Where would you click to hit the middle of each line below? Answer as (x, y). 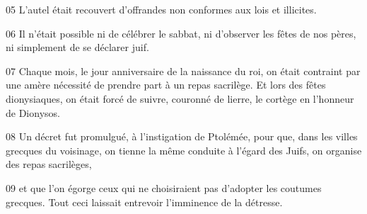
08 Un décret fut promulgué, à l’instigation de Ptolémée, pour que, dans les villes (182, 136)
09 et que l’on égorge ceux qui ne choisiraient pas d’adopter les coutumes (164, 187)
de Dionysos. (33, 112)
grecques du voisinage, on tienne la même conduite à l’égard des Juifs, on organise (184, 150)
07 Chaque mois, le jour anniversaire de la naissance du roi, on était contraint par (183, 71)
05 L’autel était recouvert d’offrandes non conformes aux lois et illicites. (161, 9)
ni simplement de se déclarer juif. (77, 47)
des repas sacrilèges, (49, 164)
